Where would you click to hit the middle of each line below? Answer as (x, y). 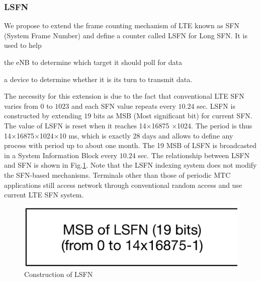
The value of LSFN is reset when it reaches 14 (75, 125)
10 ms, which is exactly (95, 135)
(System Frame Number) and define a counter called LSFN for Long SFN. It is (126, 35)
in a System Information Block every (61, 155)
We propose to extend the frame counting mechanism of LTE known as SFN (122, 25)
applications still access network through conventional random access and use (123, 185)
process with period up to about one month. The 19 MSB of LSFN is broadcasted (130, 145)
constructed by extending (43, 116)
